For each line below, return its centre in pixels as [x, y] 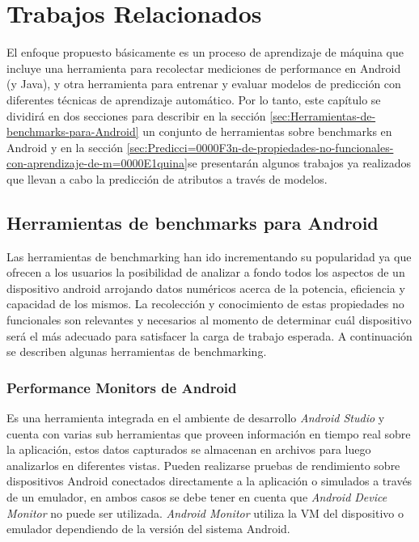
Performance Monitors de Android [122, 387]
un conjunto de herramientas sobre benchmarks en [267, 131]
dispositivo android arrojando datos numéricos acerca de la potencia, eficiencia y [206, 288]
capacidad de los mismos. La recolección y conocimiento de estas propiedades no [205, 304]
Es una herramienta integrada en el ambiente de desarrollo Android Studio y [196, 418]
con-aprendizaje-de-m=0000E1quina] [97, 163]
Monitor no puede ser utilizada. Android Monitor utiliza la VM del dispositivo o [205, 512]
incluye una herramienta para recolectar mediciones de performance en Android [204, 68]
